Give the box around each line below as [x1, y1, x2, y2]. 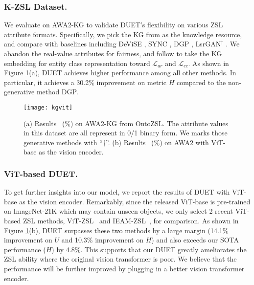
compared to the [176, 77, 226, 87]
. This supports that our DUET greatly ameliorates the [80, 244, 247, 254]
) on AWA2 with [160, 137, 209, 147]
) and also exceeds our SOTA [151, 235, 239, 245]
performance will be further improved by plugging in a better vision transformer [4, 263, 245, 273]
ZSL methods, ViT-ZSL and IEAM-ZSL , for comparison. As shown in [23, 216, 239, 225]
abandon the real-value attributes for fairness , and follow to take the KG [4, 48, 222, 58]
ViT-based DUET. [4, 167, 78, 179]
